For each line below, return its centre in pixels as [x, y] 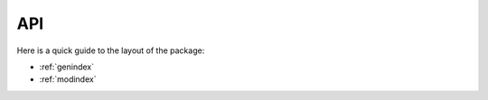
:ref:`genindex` [67, 67]
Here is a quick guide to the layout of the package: [111, 50]
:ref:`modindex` [68, 79]
